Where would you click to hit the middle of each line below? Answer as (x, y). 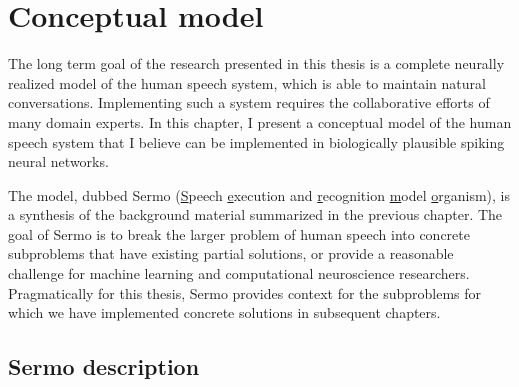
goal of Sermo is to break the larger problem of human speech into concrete (239, 233)
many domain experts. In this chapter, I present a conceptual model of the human (260, 121)
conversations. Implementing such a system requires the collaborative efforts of (249, 102)
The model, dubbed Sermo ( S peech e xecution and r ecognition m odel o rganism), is (259, 194)
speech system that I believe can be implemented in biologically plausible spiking (256, 141)
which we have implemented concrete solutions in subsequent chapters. (224, 312)
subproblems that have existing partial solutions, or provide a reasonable (231, 253)
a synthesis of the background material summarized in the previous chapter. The (255, 214)
